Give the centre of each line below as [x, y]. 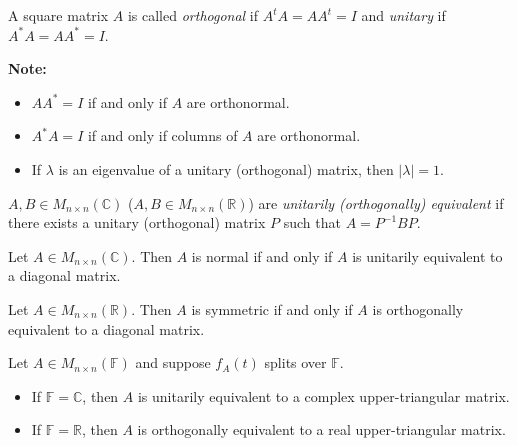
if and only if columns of [162, 135]
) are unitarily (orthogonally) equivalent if [376, 202]
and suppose [173, 362]
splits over [295, 362]
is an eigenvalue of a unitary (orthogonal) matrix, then [226, 168]
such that [312, 222]
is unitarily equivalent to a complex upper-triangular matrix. [323, 395]
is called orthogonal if [193, 15]
